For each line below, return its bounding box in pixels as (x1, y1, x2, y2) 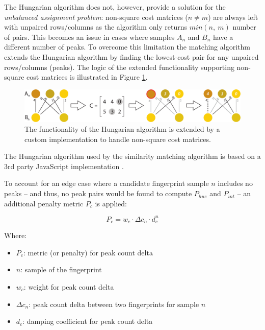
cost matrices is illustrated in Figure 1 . (26, 72, 148, 82)
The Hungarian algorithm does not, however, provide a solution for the (4, 2, 226, 12)
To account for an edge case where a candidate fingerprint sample (4, 178, 209, 188)
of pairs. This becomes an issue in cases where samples (4, 31, 175, 42)
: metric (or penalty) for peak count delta (23, 247, 153, 257)
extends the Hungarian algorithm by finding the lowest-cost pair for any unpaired (4, 51, 259, 62)
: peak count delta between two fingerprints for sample (29, 298, 199, 309)
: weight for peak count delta (23, 281, 114, 292)
